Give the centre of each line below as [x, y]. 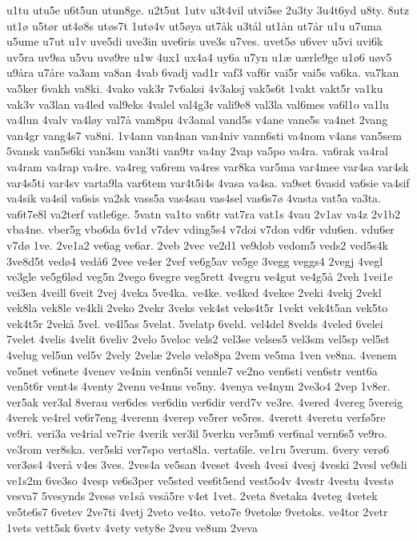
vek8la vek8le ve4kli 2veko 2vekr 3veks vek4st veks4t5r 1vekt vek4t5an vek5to [197, 308]
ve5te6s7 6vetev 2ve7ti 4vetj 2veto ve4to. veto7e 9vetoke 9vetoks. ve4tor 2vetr [197, 511]
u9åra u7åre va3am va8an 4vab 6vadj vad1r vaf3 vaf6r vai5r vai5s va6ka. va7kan [203, 72]
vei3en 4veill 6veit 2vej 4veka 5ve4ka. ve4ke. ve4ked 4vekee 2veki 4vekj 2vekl [194, 292]
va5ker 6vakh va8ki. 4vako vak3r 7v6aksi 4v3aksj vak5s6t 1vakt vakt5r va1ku [195, 88]
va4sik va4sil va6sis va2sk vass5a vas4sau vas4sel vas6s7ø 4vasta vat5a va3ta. [194, 198]
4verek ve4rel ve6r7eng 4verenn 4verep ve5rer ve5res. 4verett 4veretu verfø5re [196, 417]
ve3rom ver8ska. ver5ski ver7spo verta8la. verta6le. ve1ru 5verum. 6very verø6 [198, 449]
